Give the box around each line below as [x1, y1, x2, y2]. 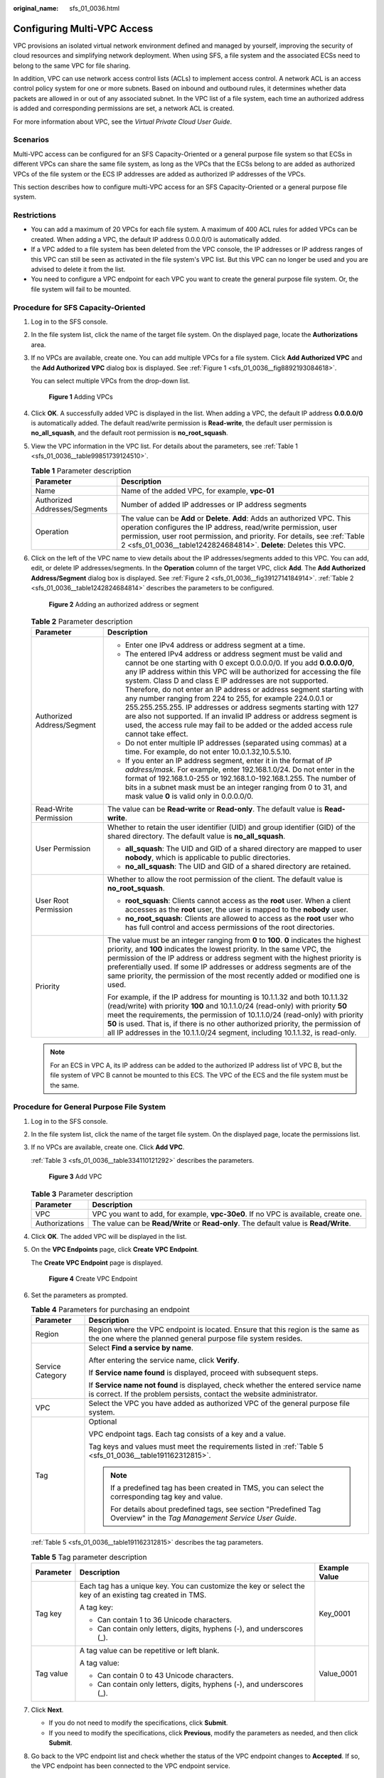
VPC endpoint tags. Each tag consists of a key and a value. [88, 1430, 286, 1439]
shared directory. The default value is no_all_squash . [107, 831, 286, 841]
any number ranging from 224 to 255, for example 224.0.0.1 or [124, 693, 334, 703]
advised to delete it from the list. [31, 265, 126, 274]
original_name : [13, 4, 59, 12]
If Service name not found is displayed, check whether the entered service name [88, 1380, 362, 1390]
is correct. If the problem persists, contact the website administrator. [88, 1389, 318, 1399]
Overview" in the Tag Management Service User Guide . [110, 1513, 297, 1523]
